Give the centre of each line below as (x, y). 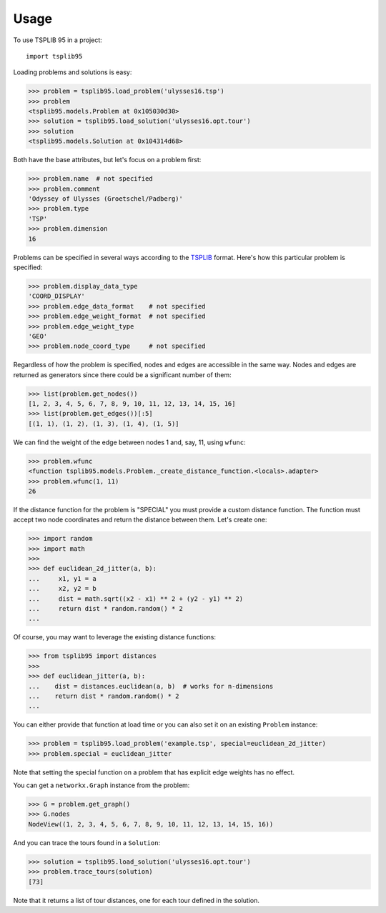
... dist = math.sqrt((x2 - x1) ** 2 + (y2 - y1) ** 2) (136, 599)
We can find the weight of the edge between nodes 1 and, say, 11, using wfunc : (129, 442)
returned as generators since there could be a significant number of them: (122, 374)
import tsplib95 (54, 56)
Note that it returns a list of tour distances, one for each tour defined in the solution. (137, 900)
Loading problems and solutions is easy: (73, 72)
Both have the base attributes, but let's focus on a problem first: (107, 160)
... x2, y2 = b (62, 589)
